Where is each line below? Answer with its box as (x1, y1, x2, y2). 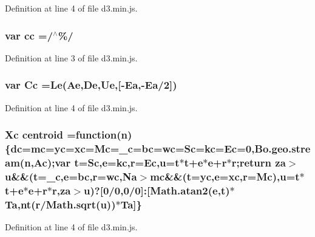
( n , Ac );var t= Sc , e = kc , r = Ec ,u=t (19, 154, 180, 170)
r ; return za (231, 154, 286, 170)
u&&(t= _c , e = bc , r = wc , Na (5, 168, 137, 184)
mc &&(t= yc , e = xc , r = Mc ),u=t (150, 168, 300, 184)
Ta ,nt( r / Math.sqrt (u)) (5, 196, 116, 211)
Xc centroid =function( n (5, 127, 127, 142)
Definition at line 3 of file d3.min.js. (5, 51, 138, 64)
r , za (52, 182, 71, 197)
